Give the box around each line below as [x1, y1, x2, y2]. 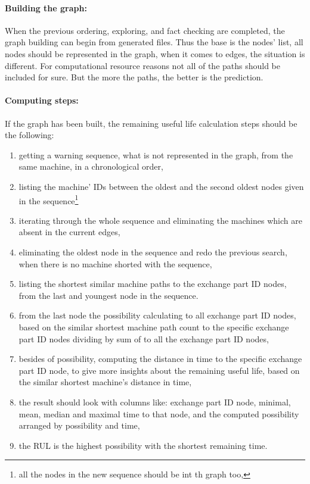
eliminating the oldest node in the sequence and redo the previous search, [18, 245, 287, 258]
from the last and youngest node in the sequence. [18, 289, 199, 301]
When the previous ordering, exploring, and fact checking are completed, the [5, 24, 285, 36]
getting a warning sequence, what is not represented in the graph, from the [18, 148, 293, 161]
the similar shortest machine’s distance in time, [18, 376, 192, 388]
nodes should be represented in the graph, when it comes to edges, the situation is [5, 47, 305, 60]
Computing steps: [5, 94, 79, 107]
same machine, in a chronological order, [18, 160, 163, 173]
